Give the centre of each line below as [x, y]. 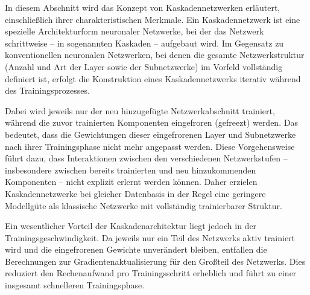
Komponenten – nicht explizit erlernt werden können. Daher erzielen [131, 182]
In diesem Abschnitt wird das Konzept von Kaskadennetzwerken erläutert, [143, 7]
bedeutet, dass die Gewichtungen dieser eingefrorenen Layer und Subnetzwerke [150, 134]
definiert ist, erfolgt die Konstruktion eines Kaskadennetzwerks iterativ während [153, 78]
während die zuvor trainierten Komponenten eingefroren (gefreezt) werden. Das [151, 122]
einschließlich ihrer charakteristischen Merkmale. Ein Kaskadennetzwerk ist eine [153, 19]
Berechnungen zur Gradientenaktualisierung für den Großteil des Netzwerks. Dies [155, 261]
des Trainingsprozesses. [47, 90]
